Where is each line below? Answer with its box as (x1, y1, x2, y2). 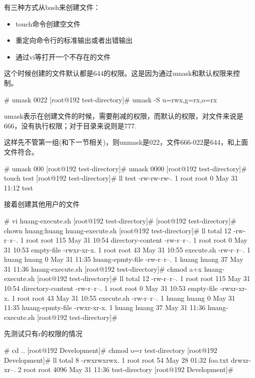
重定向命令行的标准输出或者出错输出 (15, 35, 133, 45)
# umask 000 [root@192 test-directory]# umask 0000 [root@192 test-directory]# (4, 163, 247, 173)
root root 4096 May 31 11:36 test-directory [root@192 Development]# (24, 364, 234, 375)
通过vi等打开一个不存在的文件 (15, 51, 111, 62)
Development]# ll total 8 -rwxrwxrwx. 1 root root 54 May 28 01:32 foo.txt (4, 354, 229, 365)
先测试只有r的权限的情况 (4, 328, 83, 339)
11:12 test (4, 182, 33, 192)
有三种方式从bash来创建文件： (4, 2, 101, 12)
